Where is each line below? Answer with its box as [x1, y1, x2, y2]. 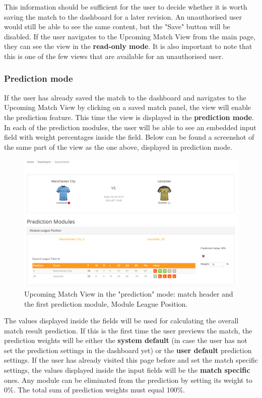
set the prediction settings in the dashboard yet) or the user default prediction [4, 345, 252, 355]
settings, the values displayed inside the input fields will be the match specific [4, 365, 250, 375]
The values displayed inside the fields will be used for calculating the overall [4, 315, 239, 326]
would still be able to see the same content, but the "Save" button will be [4, 21, 230, 32]
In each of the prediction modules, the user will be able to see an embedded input [4, 122, 256, 132]
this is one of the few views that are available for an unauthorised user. [4, 50, 224, 61]
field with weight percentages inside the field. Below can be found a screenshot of [4, 132, 254, 142]
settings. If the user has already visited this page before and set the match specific [4, 355, 258, 365]
